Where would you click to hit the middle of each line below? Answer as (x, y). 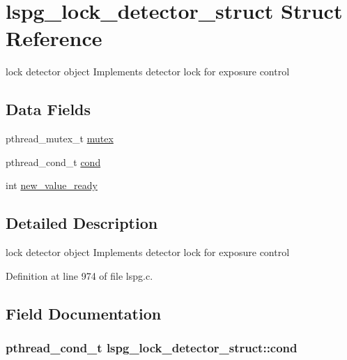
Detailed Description (82, 223)
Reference (54, 38)
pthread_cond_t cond (53, 162)
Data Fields (48, 109)
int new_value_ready (52, 185)
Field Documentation (84, 313)
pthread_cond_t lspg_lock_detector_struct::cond (152, 347)
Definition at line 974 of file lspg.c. (79, 275)
